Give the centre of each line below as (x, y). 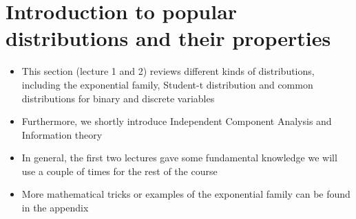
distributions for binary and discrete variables (118, 98)
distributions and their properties (168, 38)
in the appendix (55, 208)
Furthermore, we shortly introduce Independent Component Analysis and (177, 121)
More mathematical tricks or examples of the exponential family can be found (186, 194)
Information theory (62, 134)
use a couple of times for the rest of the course (119, 171)
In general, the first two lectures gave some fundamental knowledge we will (179, 158)
